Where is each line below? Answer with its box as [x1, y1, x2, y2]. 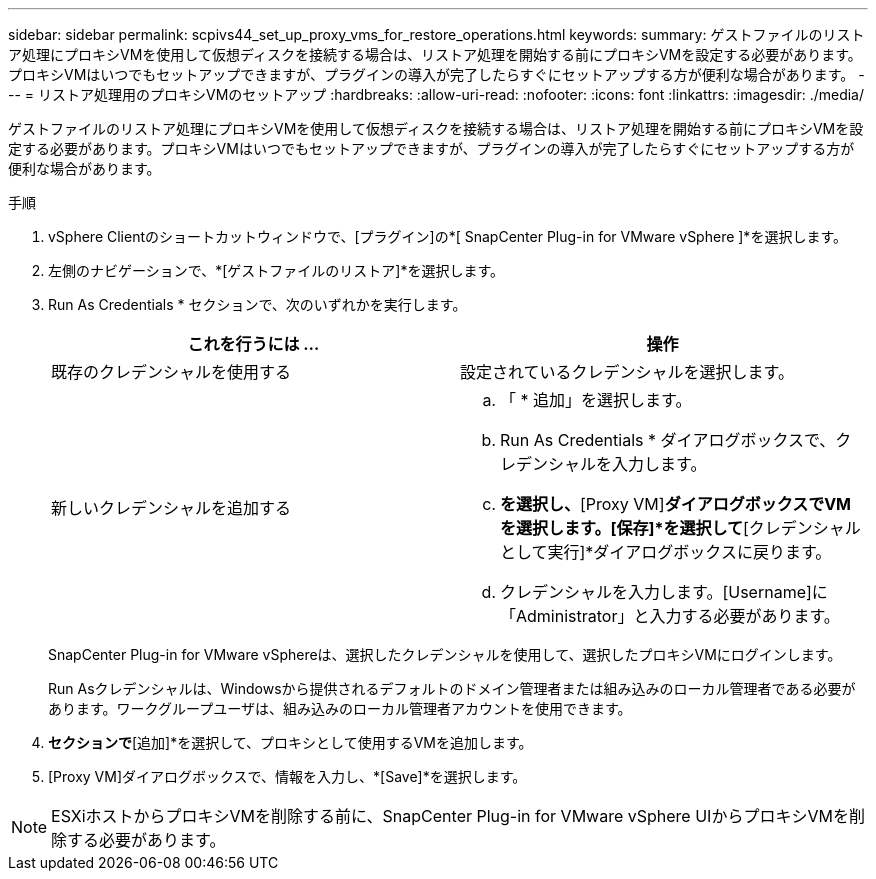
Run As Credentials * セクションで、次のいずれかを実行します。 [48, 296, 467, 313]
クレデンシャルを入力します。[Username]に [500, 582, 828, 602]
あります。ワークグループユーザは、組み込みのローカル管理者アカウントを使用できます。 [48, 700, 632, 717]
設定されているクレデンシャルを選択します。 [460, 362, 794, 382]
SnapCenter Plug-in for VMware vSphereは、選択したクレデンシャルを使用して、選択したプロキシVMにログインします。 [48, 646, 842, 663]
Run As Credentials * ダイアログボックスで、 [500, 430, 836, 450]
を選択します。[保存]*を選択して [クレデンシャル [500, 518, 861, 538]
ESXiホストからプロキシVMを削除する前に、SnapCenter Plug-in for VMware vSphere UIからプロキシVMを [51, 806, 849, 826]
